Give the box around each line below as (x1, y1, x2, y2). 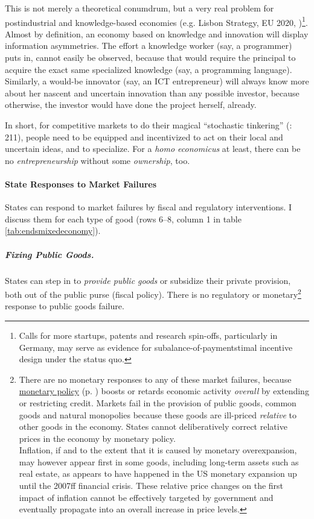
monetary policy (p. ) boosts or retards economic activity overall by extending (19, 385, 309, 397)
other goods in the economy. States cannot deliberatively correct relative (19, 420, 287, 433)
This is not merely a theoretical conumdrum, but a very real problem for (5, 2, 274, 14)
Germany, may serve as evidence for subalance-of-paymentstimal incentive (19, 341, 293, 353)
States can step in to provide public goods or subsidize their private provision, (5, 274, 291, 286)
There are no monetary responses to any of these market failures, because (19, 373, 292, 385)
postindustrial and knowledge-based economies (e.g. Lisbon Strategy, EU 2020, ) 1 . (5, 14, 308, 28)
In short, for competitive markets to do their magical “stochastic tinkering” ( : (5, 119, 292, 131)
